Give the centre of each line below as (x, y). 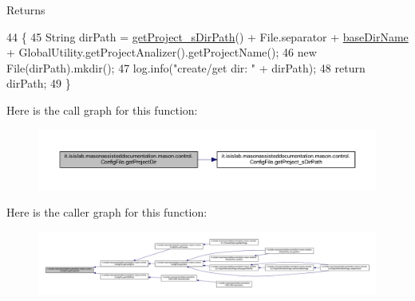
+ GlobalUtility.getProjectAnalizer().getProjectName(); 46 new (162, 52)
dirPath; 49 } (39, 83)
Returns (26, 10)
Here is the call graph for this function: (102, 109)
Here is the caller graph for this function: (107, 211)
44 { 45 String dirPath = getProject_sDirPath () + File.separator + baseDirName (207, 36)
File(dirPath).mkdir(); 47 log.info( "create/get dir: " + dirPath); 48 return (186, 67)
